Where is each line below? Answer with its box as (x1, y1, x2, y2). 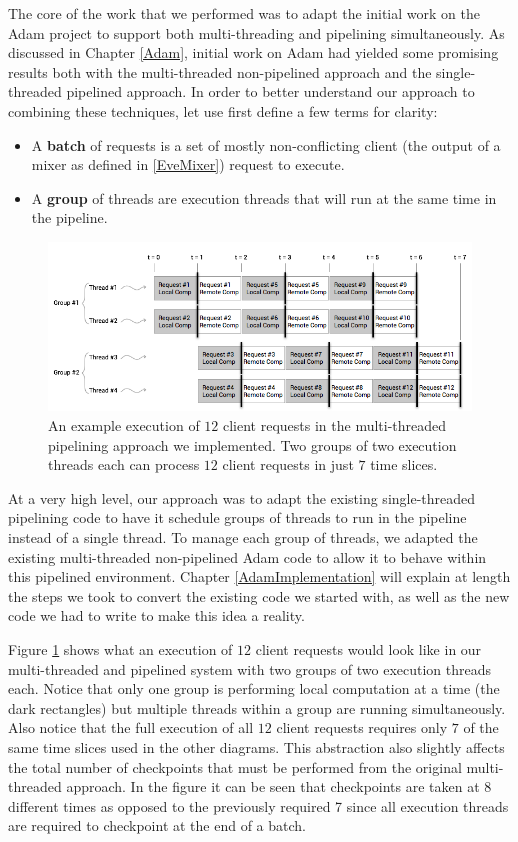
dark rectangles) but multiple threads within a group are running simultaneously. (8, 697, 506, 718)
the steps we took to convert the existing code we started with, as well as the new (8, 585, 510, 606)
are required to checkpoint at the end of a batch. (8, 815, 307, 836)
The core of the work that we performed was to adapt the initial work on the (8, 3, 480, 23)
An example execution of (48, 415, 200, 436)
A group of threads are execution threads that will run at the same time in (31, 187, 497, 208)
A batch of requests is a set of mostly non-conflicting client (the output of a (31, 134, 501, 155)
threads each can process (48, 454, 200, 475)
